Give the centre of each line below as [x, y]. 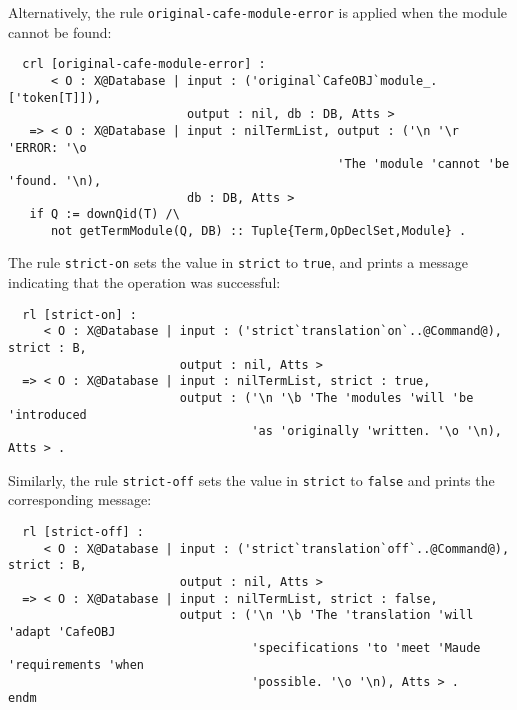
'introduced [47, 414]
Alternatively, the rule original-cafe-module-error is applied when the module [257, 12]
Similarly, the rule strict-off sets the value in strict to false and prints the [251, 479]
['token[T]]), [55, 97]
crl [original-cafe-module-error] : [144, 64]
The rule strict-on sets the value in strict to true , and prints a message [238, 262]
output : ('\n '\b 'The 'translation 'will [326, 615]
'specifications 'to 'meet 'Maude [366, 648]
